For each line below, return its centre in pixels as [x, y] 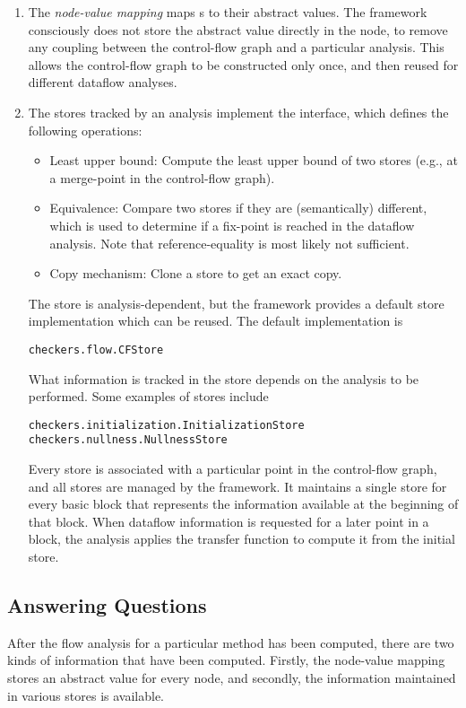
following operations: [85, 130]
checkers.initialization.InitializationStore [166, 425]
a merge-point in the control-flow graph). [162, 177]
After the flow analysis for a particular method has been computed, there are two [231, 642]
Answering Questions [107, 605]
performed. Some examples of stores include [148, 396]
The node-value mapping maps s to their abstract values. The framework [228, 12]
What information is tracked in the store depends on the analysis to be [224, 378]
